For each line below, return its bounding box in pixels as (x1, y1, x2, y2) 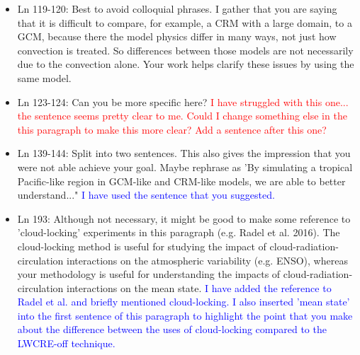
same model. (17, 70, 72, 85)
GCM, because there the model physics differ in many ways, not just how (17, 29, 337, 44)
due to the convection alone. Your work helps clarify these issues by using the (17, 57, 354, 71)
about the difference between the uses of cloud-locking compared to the (17, 322, 327, 337)
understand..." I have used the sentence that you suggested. (17, 187, 275, 202)
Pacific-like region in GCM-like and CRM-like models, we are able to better (17, 173, 346, 188)
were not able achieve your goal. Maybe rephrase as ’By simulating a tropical (17, 159, 353, 174)
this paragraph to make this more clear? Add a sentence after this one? (17, 122, 327, 136)
